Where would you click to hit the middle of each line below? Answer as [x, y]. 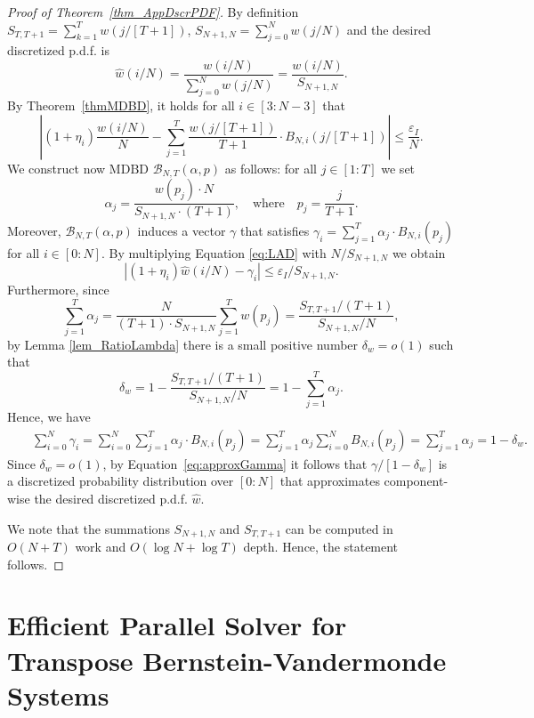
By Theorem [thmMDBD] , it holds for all [121, 105]
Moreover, [34, 230]
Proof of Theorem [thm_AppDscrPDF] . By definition [153, 12]
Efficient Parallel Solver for [177, 625]
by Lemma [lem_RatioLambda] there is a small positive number [183, 344]
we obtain [419, 252]
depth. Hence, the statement [321, 547]
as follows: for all [271, 168]
